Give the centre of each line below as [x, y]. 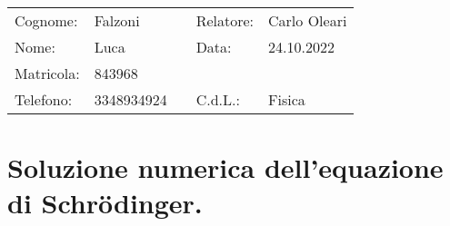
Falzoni [117, 20]
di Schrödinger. [105, 203]
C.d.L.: [218, 99]
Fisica [287, 99]
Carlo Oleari [308, 20]
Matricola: [47, 73]
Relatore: [225, 20]
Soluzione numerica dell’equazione [225, 167]
